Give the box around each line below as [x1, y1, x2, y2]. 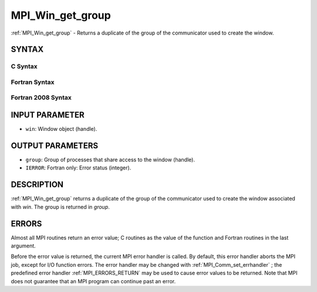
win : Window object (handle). [25, 125, 97, 133]
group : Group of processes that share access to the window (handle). [25, 156, 195, 164]
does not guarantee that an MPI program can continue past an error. [11, 277, 176, 284]
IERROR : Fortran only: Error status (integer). [25, 164, 131, 171]
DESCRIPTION [11, 179, 64, 190]
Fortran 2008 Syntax [11, 94, 72, 102]
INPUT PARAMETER [11, 110, 85, 120]
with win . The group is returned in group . [11, 203, 110, 210]
